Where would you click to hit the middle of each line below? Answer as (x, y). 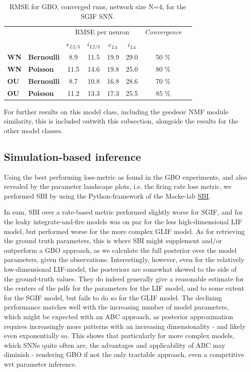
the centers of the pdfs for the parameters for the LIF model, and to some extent (124, 288)
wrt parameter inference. (40, 364)
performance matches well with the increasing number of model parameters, (117, 307)
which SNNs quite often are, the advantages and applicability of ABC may (115, 345)
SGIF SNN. (98, 16)
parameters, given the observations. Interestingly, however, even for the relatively (124, 259)
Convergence (163, 32)
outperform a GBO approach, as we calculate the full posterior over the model (120, 250)
